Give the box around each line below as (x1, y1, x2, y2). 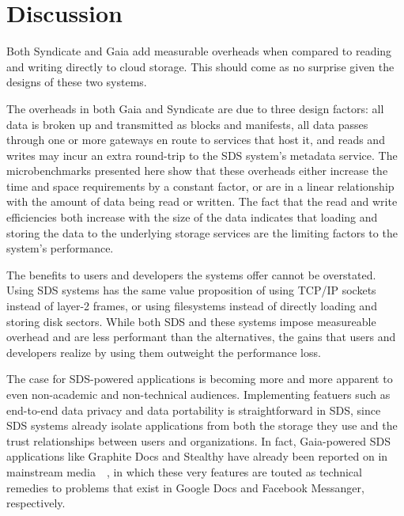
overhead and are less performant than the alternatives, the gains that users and (6, 328, 396, 345)
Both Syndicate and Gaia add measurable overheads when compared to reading (6, 43, 392, 59)
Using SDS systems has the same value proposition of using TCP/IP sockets (6, 282, 376, 298)
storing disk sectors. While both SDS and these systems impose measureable (6, 313, 376, 329)
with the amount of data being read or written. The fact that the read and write (6, 193, 398, 210)
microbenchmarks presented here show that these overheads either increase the (6, 162, 388, 179)
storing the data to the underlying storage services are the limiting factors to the (6, 224, 398, 241)
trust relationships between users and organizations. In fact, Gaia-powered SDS (6, 432, 391, 449)
